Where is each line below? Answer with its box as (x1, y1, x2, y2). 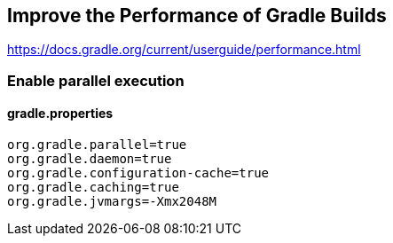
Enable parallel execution (7, 71, 185, 90)
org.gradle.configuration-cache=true (7, 166, 270, 181)
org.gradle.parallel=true (7, 137, 187, 153)
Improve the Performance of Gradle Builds (7, 4, 387, 27)
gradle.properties (7, 106, 114, 121)
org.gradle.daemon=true (7, 152, 172, 167)
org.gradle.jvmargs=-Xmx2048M (7, 194, 217, 209)
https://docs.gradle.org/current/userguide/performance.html (7, 42, 361, 58)
